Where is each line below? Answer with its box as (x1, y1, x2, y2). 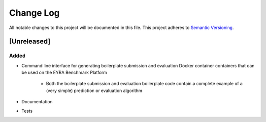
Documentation (21, 99, 53, 105)
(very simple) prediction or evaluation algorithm (46, 88, 142, 93)
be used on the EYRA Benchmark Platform (21, 69, 107, 76)
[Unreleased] (9, 37, 51, 46)
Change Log (9, 7, 60, 18)
